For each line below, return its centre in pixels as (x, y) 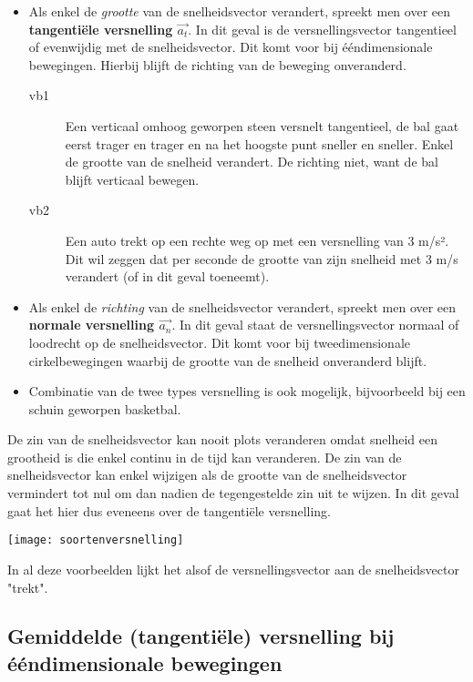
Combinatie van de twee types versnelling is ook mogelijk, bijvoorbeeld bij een (247, 391)
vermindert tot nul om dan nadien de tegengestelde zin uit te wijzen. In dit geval (233, 493)
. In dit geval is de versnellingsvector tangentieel (322, 29)
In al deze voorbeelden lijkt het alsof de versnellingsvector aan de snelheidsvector (233, 569)
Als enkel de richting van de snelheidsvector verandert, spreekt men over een (242, 306)
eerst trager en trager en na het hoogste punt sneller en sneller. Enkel (259, 143)
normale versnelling (92, 325)
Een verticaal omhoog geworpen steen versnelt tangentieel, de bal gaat (262, 125)
